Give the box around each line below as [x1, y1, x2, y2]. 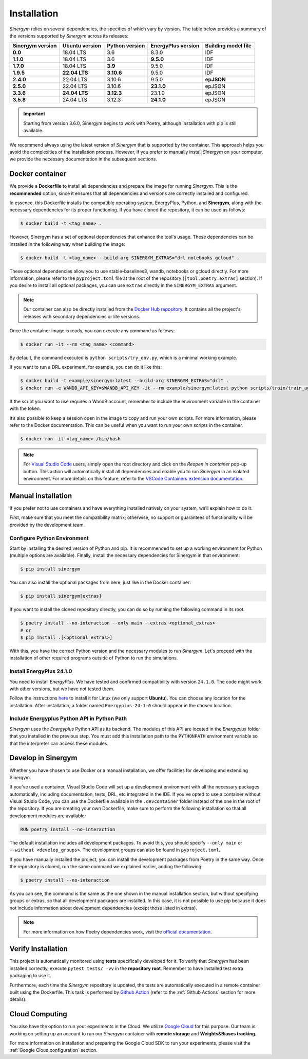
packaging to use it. [9, 973, 51, 979]
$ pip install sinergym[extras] [20, 593, 102, 599]
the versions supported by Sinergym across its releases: [9, 32, 128, 39]
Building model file [205, 42, 252, 49]
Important [23, 111, 46, 117]
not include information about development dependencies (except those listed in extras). [9, 905, 198, 911]
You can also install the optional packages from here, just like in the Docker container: [9, 579, 191, 586]
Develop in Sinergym [9, 753, 78, 762]
